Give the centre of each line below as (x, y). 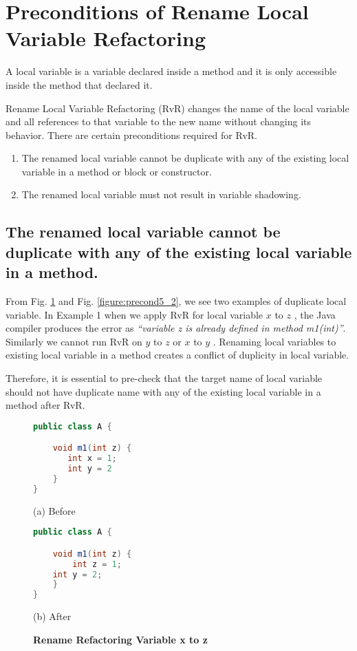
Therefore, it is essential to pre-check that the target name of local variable (164, 378)
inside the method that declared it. (79, 84)
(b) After (52, 616)
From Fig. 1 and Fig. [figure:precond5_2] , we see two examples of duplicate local (176, 301)
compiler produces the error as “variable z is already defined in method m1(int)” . (176, 328)
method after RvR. (45, 405)
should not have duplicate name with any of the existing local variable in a (163, 391)
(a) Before (54, 510)
